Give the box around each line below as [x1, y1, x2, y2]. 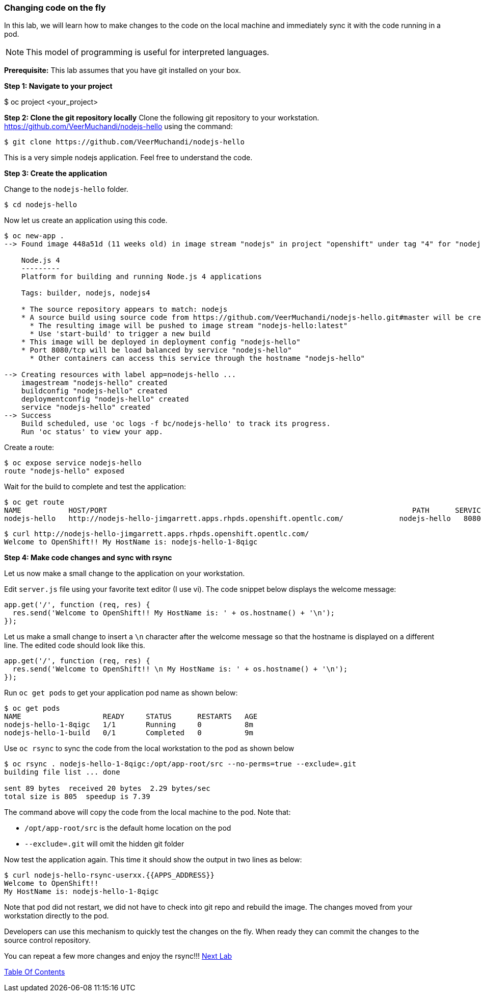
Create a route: [4, 443, 55, 452]
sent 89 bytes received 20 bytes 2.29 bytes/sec [4, 784, 210, 793]
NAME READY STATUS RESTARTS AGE [4, 712, 258, 721]
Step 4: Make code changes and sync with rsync [4, 553, 172, 562]
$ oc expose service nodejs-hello [4, 459, 142, 467]
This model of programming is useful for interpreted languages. [26, 47, 270, 58]
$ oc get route [4, 498, 65, 507]
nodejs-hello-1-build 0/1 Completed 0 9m [4, 729, 253, 737]
